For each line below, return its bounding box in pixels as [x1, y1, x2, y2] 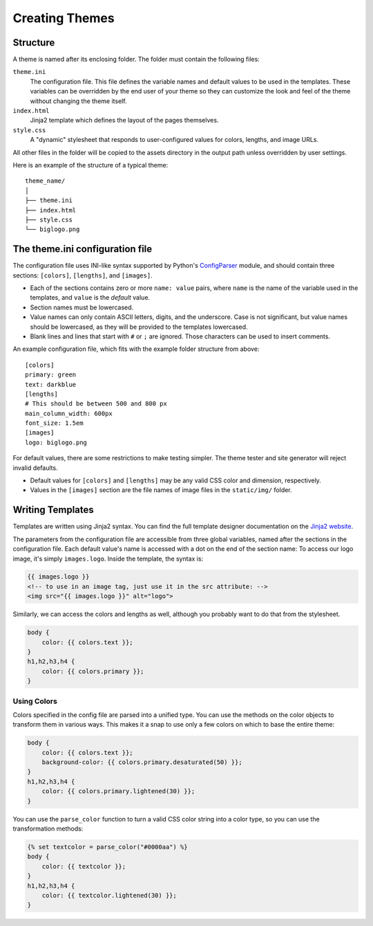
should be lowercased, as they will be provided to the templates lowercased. [30, 323, 248, 331]
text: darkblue [25, 381, 77, 388]
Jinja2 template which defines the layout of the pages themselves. [30, 116, 219, 125]
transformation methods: [12, 824, 84, 833]
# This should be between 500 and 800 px [25, 400, 167, 408]
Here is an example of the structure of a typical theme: [12, 161, 169, 169]
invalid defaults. [12, 464, 58, 472]
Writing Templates [12, 504, 95, 516]
